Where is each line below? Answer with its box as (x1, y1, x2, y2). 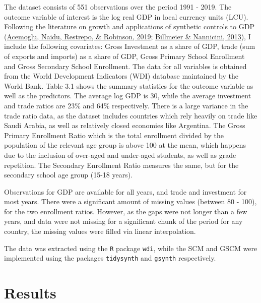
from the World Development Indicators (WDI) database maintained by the (4, 71, 239, 81)
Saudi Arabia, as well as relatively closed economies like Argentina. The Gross (4, 120, 245, 131)
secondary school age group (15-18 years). (4, 169, 133, 180)
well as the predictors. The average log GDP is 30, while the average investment (4, 90, 251, 101)
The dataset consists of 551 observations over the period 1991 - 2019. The (4, 2, 232, 12)
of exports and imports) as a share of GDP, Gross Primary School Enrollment (4, 50, 245, 61)
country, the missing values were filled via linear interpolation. (4, 226, 196, 236)
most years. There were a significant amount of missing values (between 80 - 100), (4, 196, 257, 207)
